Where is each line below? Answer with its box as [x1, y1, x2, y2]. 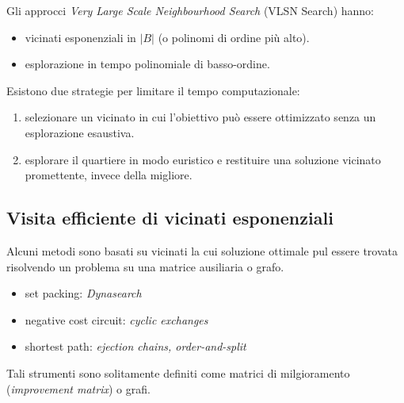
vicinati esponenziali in [25, 29, 136, 45]
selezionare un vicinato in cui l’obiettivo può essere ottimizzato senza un [25, 109, 376, 125]
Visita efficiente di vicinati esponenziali [6, 205, 333, 230]
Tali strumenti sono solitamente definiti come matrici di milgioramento [6, 364, 350, 381]
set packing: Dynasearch [25, 285, 142, 301]
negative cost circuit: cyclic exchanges [25, 311, 208, 328]
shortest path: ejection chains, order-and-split [25, 338, 246, 355]
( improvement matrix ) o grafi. [6, 380, 151, 397]
